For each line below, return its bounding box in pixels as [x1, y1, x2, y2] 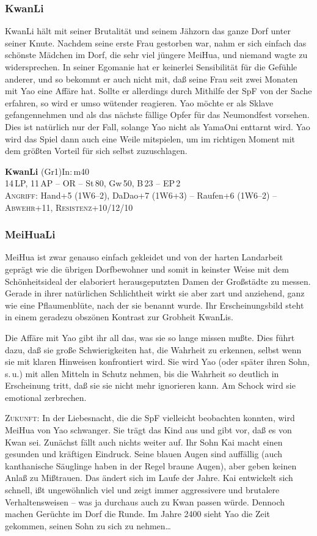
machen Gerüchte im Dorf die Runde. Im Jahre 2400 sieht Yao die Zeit [5, 507, 271, 520]
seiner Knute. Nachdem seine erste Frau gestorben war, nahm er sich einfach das [5, 36, 307, 49]
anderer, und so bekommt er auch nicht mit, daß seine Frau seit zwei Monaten [5, 72, 298, 85]
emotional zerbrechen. [5, 391, 87, 403]
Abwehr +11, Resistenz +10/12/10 [5, 200, 133, 213]
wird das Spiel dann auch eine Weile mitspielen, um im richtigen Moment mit [5, 132, 296, 145]
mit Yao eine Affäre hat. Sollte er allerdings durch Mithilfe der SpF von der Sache [5, 84, 312, 97]
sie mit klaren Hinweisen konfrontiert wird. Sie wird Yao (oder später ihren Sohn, [5, 355, 310, 368]
